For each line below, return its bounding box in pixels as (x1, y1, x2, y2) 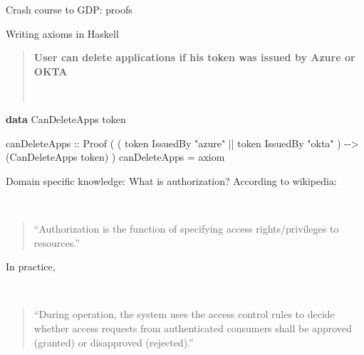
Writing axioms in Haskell (6, 26, 119, 41)
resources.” (33, 235, 80, 250)
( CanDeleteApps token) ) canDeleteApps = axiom (6, 149, 225, 164)
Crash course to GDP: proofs (6, 2, 132, 16)
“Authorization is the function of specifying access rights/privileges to (33, 221, 339, 235)
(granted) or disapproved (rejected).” (33, 334, 194, 349)
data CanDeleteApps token (6, 111, 126, 126)
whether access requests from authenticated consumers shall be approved (33, 320, 352, 335)
